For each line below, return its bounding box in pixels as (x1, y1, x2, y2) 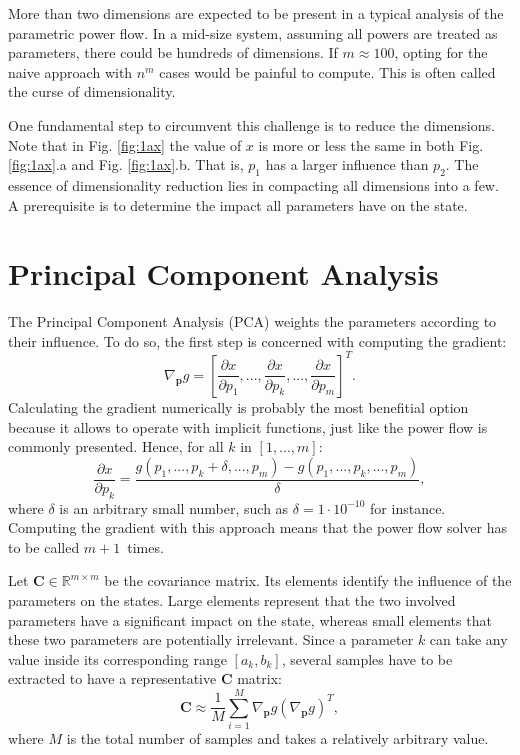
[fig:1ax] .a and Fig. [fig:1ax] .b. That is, (8, 154, 244, 175)
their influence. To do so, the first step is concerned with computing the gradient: (8, 330, 507, 351)
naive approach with (8, 61, 133, 82)
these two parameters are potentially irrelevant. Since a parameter (8, 629, 414, 650)
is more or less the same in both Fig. (258, 134, 484, 155)
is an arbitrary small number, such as (59, 497, 289, 518)
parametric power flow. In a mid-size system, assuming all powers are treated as (8, 22, 498, 43)
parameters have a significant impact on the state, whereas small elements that (8, 609, 492, 630)
